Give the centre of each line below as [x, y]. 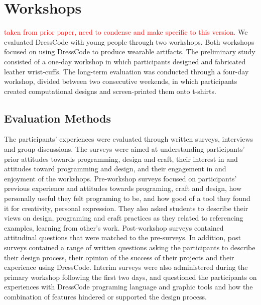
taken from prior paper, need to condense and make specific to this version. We [126, 32]
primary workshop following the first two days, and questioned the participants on [130, 277]
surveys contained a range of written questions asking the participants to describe [130, 247]
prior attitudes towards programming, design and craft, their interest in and [121, 159]
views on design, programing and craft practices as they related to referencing [124, 218]
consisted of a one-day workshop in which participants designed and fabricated [125, 61]
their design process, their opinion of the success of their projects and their [119, 257]
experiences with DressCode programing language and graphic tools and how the [128, 287]
